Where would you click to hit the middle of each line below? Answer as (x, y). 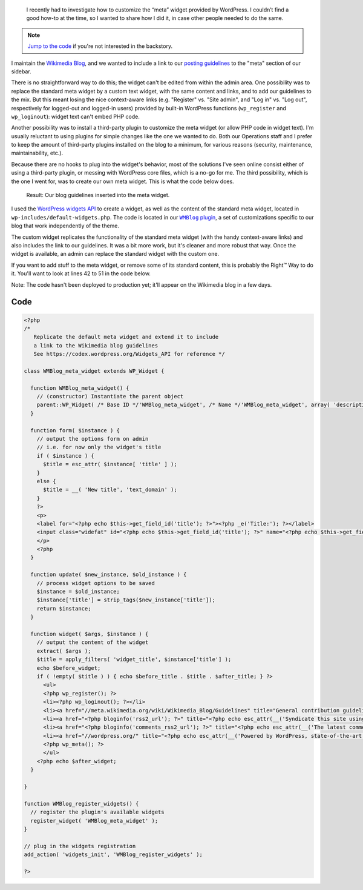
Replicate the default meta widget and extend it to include (126, 337)
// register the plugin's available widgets (97, 812)
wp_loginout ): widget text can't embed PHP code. (76, 116)
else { (46, 481)
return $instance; (64, 608)
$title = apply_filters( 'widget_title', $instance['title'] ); (134, 660)
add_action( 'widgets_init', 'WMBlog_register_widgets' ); (113, 855)
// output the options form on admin (93, 439)
